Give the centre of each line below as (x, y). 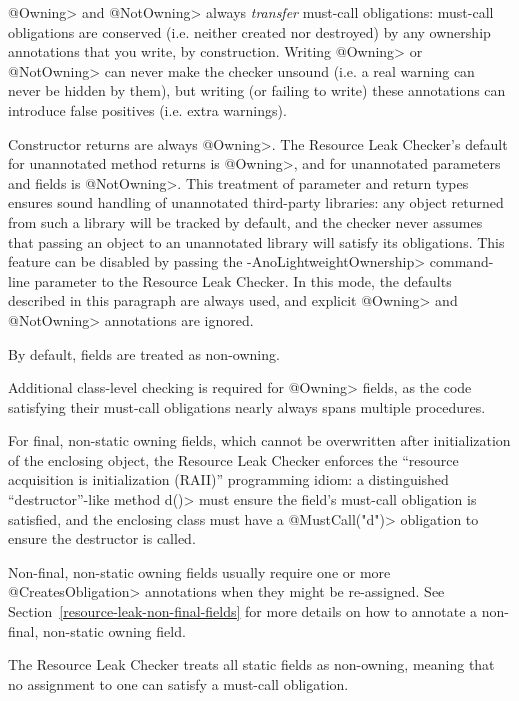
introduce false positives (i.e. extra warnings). (147, 109)
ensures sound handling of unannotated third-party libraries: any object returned (256, 202)
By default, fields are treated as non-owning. (144, 353)
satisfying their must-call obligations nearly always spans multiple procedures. (247, 406)
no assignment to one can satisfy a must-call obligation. (178, 683)
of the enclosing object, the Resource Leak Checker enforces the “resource (233, 459)
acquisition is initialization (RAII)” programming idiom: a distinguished (228, 479)
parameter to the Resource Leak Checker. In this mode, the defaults (243, 280)
